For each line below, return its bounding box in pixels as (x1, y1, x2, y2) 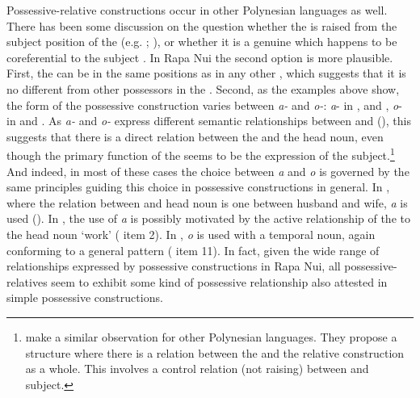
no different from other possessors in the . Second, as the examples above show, (6, 80, 400, 97)
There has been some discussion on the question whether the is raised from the (6, 17, 397, 34)
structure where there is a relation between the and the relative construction (25, 344, 405, 361)
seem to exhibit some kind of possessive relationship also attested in (51, 273, 388, 290)
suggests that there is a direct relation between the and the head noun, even (6, 128, 384, 145)
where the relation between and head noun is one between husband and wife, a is (6, 194, 408, 211)
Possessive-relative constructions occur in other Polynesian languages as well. (6, 2, 388, 18)
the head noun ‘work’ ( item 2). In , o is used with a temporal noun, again (6, 225, 376, 242)
